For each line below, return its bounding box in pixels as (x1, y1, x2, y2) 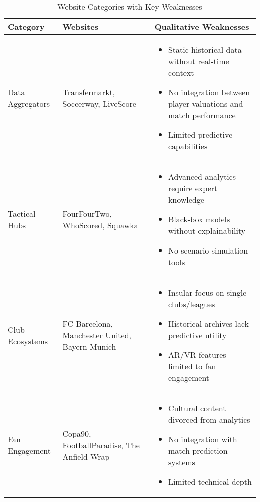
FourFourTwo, (62, 207, 112, 219)
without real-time (168, 55, 229, 67)
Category (8, 21, 45, 32)
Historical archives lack (168, 318, 249, 329)
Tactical (8, 207, 36, 219)
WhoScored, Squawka (62, 219, 138, 231)
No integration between (168, 86, 250, 98)
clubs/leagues (168, 298, 215, 310)
